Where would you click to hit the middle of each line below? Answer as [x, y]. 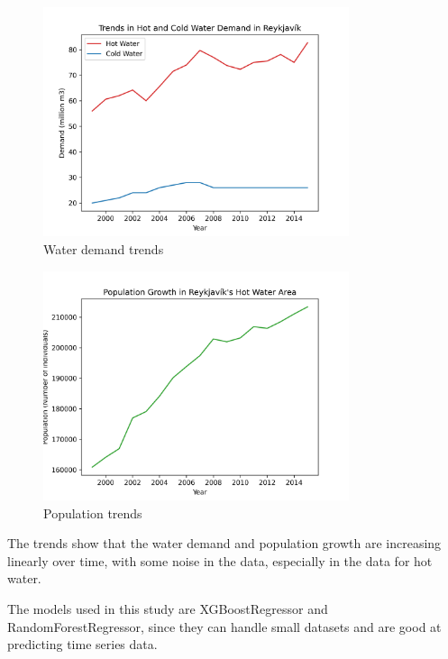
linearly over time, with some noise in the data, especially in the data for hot [220, 560]
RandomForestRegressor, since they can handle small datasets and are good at [224, 626]
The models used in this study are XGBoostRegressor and [168, 608]
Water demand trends [104, 248]
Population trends [93, 513]
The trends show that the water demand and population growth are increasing [224, 543]
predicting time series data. [82, 644]
